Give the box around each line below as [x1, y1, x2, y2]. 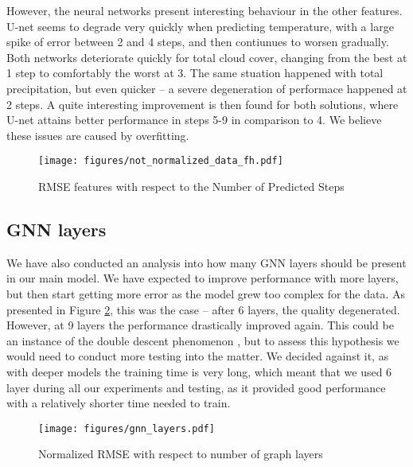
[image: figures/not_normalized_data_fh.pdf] [38, 155, 283, 167]
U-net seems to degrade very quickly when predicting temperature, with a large [6, 18, 394, 34]
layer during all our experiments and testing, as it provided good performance [6, 379, 386, 395]
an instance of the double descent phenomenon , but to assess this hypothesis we [6, 332, 399, 348]
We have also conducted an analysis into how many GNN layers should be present [6, 254, 407, 270]
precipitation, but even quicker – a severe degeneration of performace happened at [6, 80, 407, 96]
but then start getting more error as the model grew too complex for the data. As [6, 285, 405, 302]
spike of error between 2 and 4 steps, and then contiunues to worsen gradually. [6, 33, 389, 50]
